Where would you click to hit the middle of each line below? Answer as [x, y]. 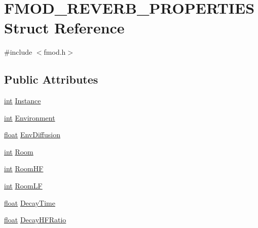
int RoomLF [23, 186]
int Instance [23, 101]
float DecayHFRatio [35, 220]
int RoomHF [24, 168]
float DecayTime [30, 202]
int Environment [30, 117]
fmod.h [55, 52]
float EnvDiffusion [32, 135]
